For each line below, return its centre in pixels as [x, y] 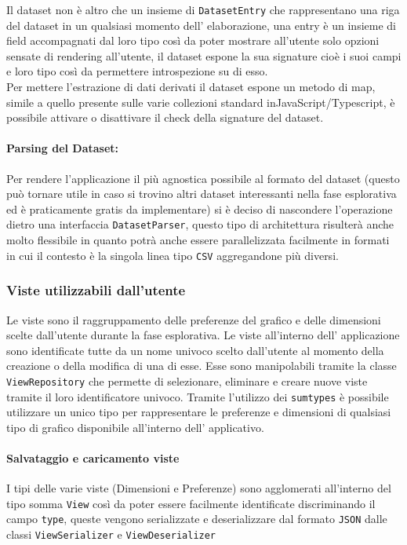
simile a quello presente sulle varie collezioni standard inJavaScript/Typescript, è [201, 102]
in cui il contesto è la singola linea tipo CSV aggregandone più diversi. [173, 255]
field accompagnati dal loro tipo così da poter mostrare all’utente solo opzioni [193, 40]
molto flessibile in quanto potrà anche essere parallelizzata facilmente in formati [198, 240]
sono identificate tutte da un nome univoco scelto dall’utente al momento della [195, 350]
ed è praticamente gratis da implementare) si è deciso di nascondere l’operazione [200, 208]
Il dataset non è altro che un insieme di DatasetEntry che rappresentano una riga [203, 9]
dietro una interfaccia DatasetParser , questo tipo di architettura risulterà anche [200, 224]
